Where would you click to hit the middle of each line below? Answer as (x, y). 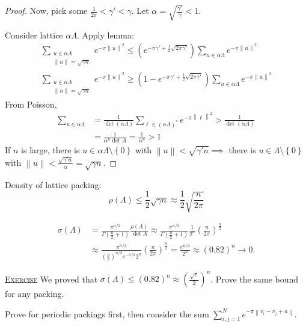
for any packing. (35, 294)
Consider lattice (34, 35)
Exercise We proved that (51, 279)
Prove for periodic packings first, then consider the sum (107, 313)
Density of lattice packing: (53, 184)
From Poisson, (31, 104)
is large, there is (50, 149)
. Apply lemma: (105, 35)
